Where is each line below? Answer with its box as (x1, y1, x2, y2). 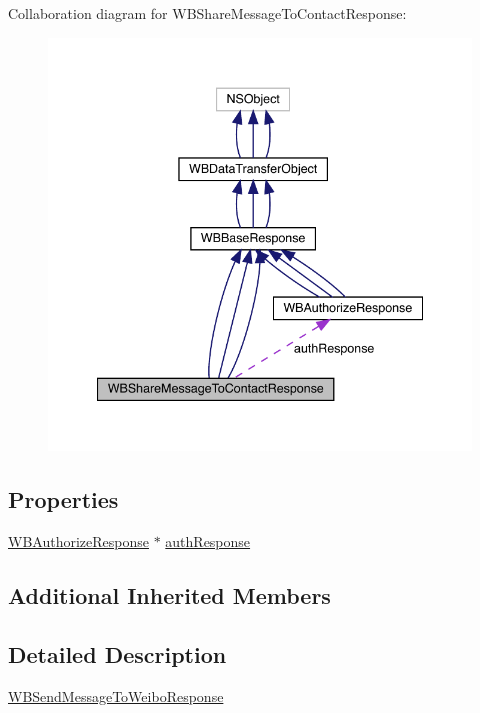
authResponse (165, 531, 251, 552)
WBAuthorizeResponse (8, 531, 149, 552)
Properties (8, 484, 119, 515)
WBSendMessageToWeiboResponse (8, 685, 224, 706)
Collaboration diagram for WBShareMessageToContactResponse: (8, 3, 407, 23)
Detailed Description (8, 638, 227, 669)
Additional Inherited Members (8, 580, 331, 611)
